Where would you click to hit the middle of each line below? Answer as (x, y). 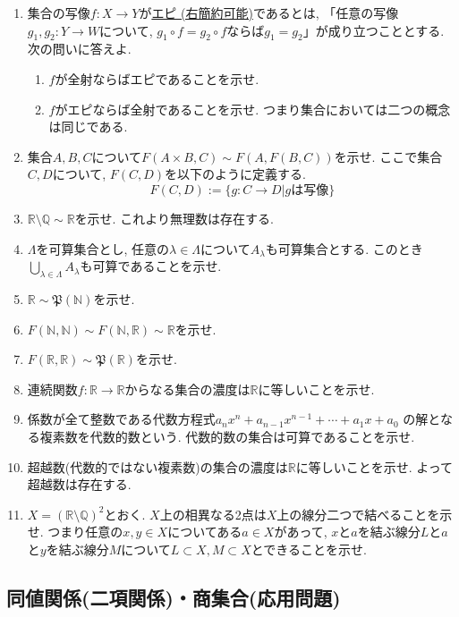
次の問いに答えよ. (79, 49)
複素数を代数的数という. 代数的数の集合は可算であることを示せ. (227, 436)
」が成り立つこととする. (374, 30)
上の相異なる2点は (213, 514)
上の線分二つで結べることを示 (365, 514)
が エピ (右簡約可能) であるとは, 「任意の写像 (269, 13)
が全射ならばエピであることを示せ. (157, 78)
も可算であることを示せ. (151, 266)
